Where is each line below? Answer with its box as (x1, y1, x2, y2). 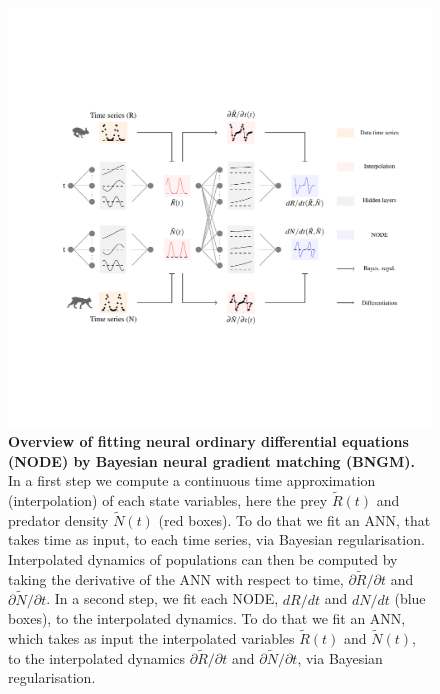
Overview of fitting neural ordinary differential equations (8, 431, 409, 452)
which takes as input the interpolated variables (8, 628, 295, 649)
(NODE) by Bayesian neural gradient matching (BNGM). (8, 450, 416, 471)
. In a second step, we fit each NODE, (46, 588, 279, 609)
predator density (8, 509, 109, 530)
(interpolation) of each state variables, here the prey (8, 490, 328, 511)
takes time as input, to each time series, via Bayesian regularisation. (8, 529, 425, 550)
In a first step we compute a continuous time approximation (8, 470, 376, 491)
